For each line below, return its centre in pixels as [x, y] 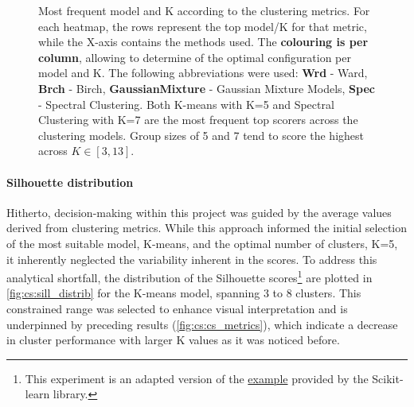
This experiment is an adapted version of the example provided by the [197, 378]
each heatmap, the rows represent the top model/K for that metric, [203, 26]
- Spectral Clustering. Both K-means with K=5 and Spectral [186, 104]
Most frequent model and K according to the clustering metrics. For [204, 10]
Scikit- [388, 378]
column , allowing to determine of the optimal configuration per [195, 57]
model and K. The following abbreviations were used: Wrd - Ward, [203, 73]
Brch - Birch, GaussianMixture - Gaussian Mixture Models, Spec [207, 88]
